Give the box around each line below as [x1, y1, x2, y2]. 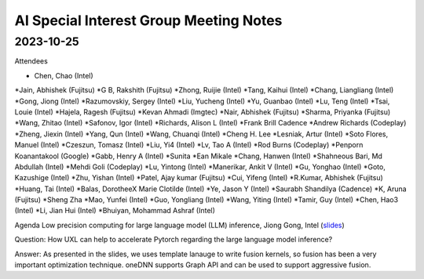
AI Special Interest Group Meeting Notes [14, 12, 283, 29]
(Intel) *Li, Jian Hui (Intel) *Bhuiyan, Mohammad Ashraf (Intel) [14, 206, 216, 216]
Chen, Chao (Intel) [34, 71, 93, 80]
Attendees [14, 56, 49, 66]
